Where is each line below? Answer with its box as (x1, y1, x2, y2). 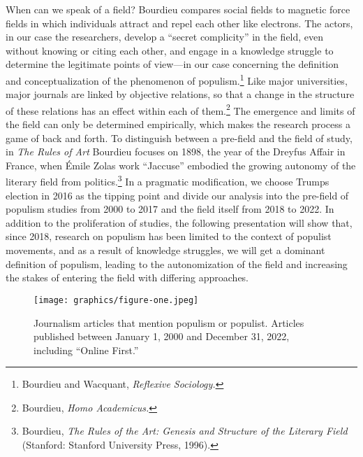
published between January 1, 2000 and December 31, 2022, (34, 329, 290, 344)
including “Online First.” (34, 342, 139, 357)
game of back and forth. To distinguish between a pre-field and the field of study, (6, 130, 353, 145)
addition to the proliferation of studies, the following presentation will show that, (6, 215, 353, 230)
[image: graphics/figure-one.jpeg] (34, 295, 199, 305)
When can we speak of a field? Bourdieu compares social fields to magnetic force (6, 2, 350, 16)
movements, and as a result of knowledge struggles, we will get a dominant (6, 243, 325, 258)
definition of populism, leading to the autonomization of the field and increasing (6, 256, 348, 271)
